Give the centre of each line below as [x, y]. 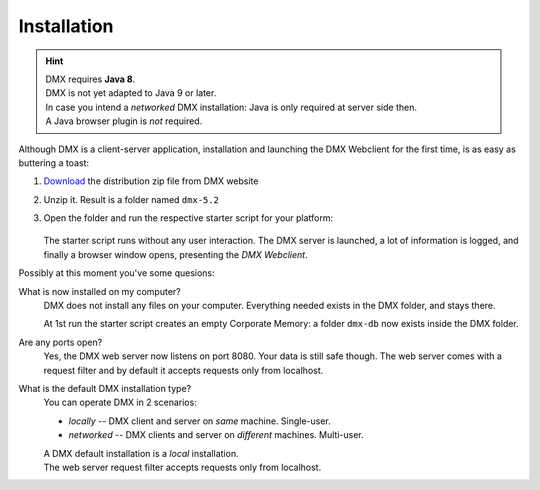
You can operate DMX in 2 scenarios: [120, 402]
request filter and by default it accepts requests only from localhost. [183, 370]
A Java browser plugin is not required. [124, 121]
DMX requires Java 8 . [90, 79]
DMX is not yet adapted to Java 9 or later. [131, 93]
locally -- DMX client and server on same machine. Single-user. [200, 421]
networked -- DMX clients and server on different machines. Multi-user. [216, 435]
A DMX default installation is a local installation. [141, 453]
